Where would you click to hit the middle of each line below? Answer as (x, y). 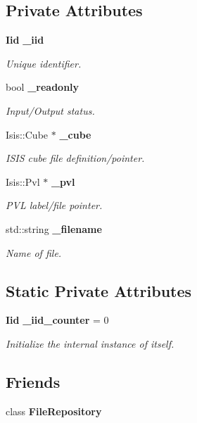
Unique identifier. (44, 63)
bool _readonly (43, 87)
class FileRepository (54, 411)
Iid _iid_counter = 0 (57, 320)
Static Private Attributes (99, 290)
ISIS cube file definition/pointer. (75, 158)
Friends (33, 381)
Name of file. (34, 252)
